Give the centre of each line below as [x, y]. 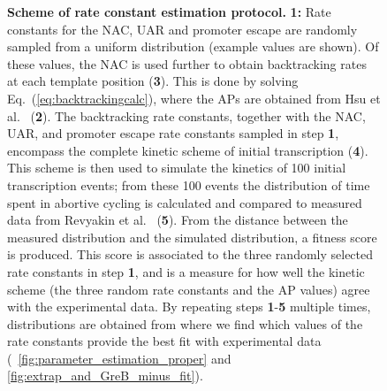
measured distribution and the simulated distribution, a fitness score [192, 237]
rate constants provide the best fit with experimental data [164, 341]
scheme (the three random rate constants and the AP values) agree [189, 289]
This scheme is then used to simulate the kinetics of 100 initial [177, 168]
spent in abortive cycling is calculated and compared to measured [185, 202]
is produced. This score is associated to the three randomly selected [190, 254]
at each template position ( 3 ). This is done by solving [153, 81]
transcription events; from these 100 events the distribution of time [189, 184]
